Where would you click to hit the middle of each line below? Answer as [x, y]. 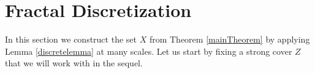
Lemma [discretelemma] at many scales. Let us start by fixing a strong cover [149, 51]
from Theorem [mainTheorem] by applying [230, 39]
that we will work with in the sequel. [74, 63]
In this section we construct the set [71, 39]
